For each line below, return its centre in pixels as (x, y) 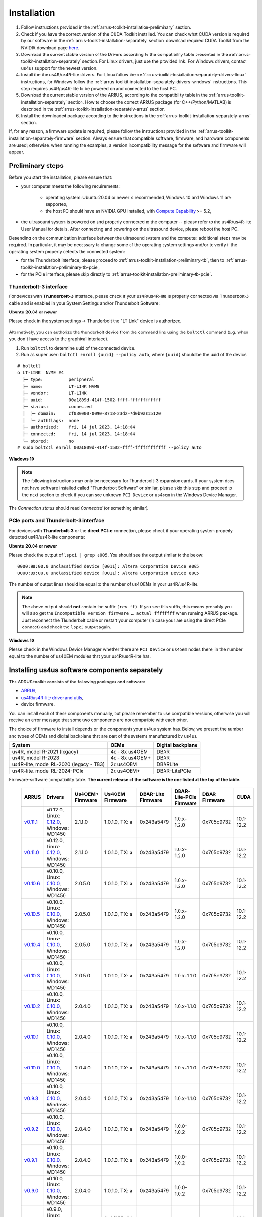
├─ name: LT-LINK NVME (61, 386)
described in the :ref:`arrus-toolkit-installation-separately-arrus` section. (93, 109)
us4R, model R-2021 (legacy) (45, 752)
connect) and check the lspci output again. (67, 627)
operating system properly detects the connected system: (67, 251)
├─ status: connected (57, 407)
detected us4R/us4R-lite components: (47, 537)
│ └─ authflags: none (51, 420)
